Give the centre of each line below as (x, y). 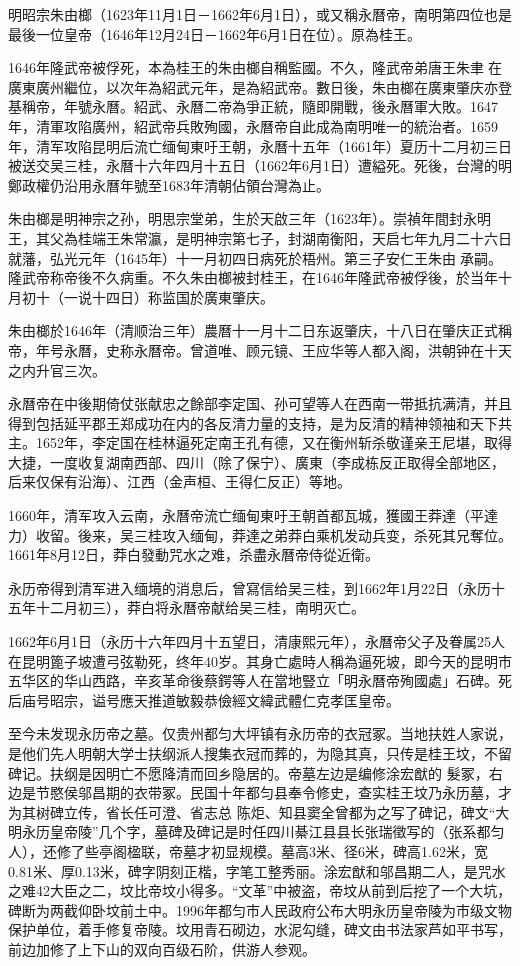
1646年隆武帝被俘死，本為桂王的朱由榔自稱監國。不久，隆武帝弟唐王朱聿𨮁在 (255, 67)
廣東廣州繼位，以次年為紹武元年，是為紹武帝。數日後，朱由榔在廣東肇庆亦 (253, 86)
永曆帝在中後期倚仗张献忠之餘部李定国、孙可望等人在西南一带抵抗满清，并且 (260, 403)
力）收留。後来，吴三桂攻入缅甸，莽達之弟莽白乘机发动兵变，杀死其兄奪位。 (260, 534)
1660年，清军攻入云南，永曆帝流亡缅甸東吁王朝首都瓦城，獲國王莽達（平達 (253, 515)
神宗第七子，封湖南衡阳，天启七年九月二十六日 (357, 237)
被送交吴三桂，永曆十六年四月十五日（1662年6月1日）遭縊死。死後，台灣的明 (260, 165)
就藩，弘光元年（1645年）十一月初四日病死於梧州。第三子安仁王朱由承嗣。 (255, 257)
